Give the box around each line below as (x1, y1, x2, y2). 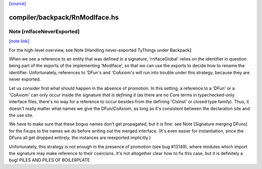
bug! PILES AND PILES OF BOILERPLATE (9, 157, 90, 163)
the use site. (9, 112, 34, 118)
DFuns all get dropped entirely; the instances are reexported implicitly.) (9, 135, 151, 140)
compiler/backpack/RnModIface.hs (9, 13, 119, 21)
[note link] (9, 38, 30, 44)
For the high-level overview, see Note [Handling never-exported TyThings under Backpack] (9, 47, 192, 53)
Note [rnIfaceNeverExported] (9, 28, 80, 35)
